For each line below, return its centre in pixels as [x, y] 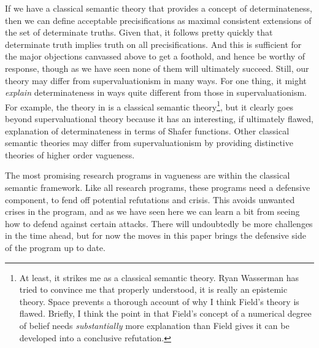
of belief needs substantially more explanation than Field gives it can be [154, 325]
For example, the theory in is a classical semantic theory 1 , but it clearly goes [149, 106]
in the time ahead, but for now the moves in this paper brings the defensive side [156, 235]
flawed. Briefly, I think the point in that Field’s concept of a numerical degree [165, 313]
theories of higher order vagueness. [70, 154]
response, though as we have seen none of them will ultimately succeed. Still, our [157, 68]
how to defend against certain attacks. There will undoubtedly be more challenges [159, 223]
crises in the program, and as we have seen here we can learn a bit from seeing [152, 211]
